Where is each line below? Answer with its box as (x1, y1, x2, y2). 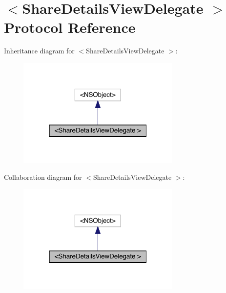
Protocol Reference (4, 17, 136, 37)
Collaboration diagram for (4, 171, 82, 182)
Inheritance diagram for (4, 46, 75, 56)
